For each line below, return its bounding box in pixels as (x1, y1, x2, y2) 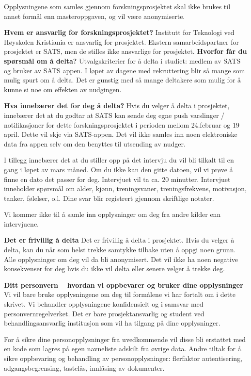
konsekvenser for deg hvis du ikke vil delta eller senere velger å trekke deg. (4, 263, 225, 274)
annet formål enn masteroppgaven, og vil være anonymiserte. (4, 11, 185, 21)
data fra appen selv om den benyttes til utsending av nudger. (4, 138, 186, 148)
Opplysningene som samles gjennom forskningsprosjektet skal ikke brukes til (4, 1, 231, 11)
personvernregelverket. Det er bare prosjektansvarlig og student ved (4, 308, 204, 318)
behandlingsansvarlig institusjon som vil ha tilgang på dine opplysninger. (4, 318, 220, 328)
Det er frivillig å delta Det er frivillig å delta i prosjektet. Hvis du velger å (4, 235, 235, 245)
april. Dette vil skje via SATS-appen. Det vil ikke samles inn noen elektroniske (4, 129, 237, 139)
